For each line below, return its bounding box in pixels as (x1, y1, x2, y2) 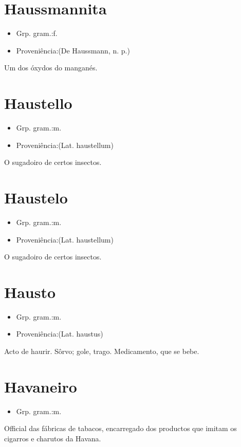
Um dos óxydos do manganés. (4, 62, 98, 73)
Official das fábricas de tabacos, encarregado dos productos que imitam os (4, 423, 237, 434)
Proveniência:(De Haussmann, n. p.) (16, 45, 130, 55)
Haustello (4, 92, 72, 114)
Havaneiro (4, 376, 77, 397)
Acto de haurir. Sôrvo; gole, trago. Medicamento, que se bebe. (4, 346, 199, 357)
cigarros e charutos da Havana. (4, 433, 101, 443)
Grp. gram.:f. (16, 28, 58, 39)
